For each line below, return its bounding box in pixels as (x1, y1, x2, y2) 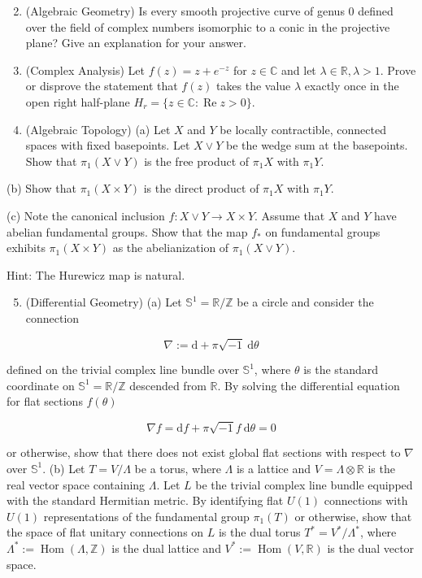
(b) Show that (7, 180, 76, 197)
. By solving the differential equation (217, 376, 400, 393)
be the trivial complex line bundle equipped (195, 476, 413, 493)
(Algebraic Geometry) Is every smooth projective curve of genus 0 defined (25, 2, 394, 19)
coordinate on (7, 376, 75, 393)
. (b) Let (42, 459, 85, 476)
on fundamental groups (265, 223, 381, 240)
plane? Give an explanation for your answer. (25, 34, 246, 51)
